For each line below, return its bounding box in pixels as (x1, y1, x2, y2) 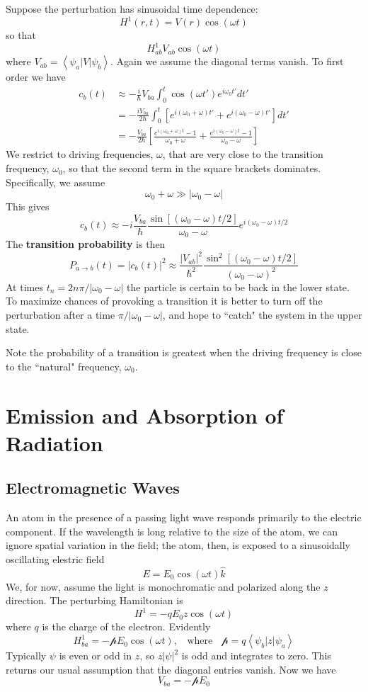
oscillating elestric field (6, 551, 105, 566)
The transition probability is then (6, 237, 166, 251)
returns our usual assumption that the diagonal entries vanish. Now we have (6, 662, 336, 676)
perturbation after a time (6, 307, 115, 322)
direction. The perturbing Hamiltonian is (6, 593, 183, 608)
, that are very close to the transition (162, 147, 323, 161)
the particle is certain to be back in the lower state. (127, 279, 350, 294)
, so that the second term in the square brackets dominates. (62, 161, 321, 176)
